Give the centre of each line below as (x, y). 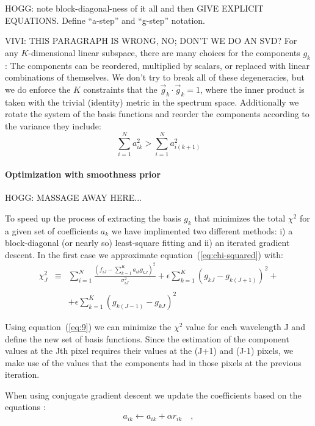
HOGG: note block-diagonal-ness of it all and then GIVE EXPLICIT (134, 8)
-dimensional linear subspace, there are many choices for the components (164, 52)
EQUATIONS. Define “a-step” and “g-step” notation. (105, 20)
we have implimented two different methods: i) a (202, 230)
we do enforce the (38, 89)
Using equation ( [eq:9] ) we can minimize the (88, 326)
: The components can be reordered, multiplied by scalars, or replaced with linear (157, 65)
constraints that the (120, 89)
